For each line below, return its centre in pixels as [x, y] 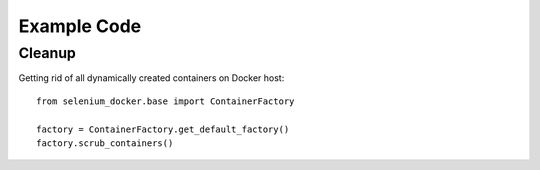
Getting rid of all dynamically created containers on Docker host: [151, 78]
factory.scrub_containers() [105, 143]
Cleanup [47, 53]
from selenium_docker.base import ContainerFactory [165, 101]
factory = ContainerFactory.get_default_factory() [163, 129]
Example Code [80, 26]
